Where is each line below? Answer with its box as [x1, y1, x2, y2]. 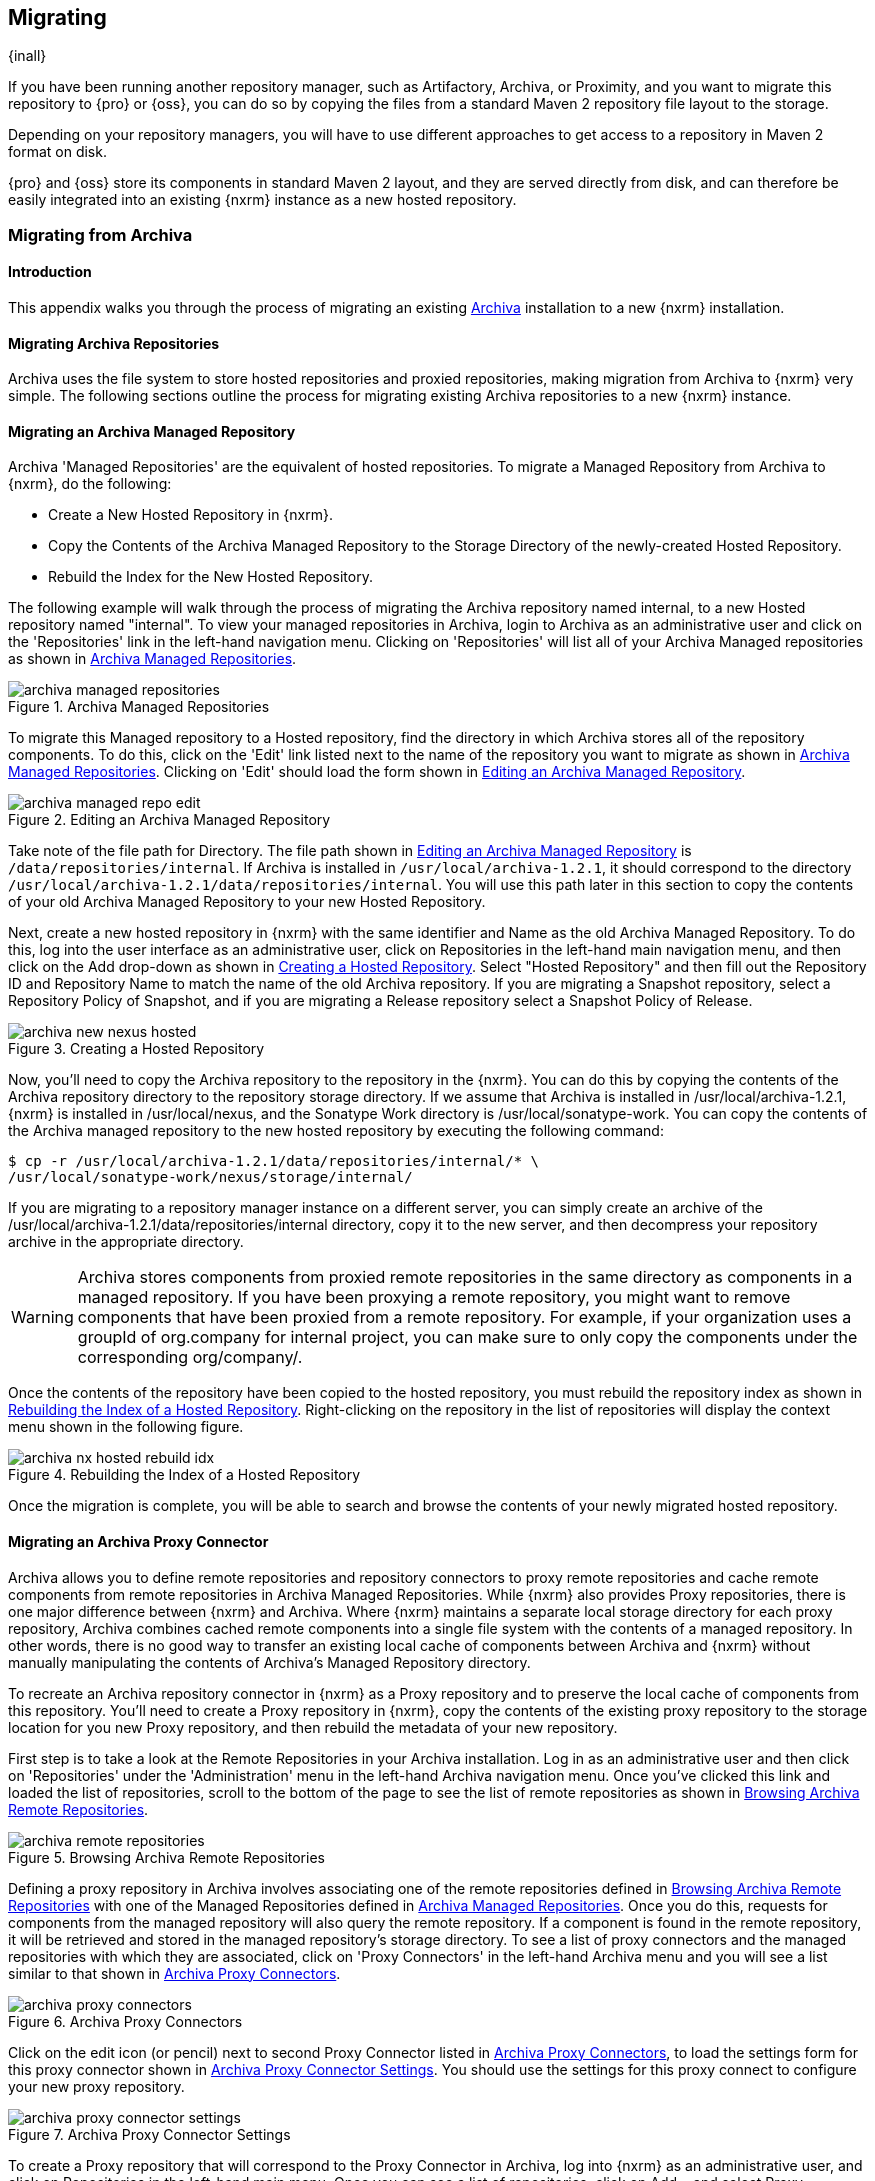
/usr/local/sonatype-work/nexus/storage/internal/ [8, 1169, 413, 1186]
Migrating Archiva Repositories [8, 334, 220, 352]
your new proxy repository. [8, 2077, 185, 2095]
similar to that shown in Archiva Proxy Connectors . [8, 1964, 341, 1982]
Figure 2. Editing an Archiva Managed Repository [8, 811, 331, 829]
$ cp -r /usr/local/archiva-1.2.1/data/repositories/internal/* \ [8, 1153, 540, 1170]
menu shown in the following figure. [8, 1418, 244, 1436]
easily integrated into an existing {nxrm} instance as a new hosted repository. [8, 191, 517, 209]
